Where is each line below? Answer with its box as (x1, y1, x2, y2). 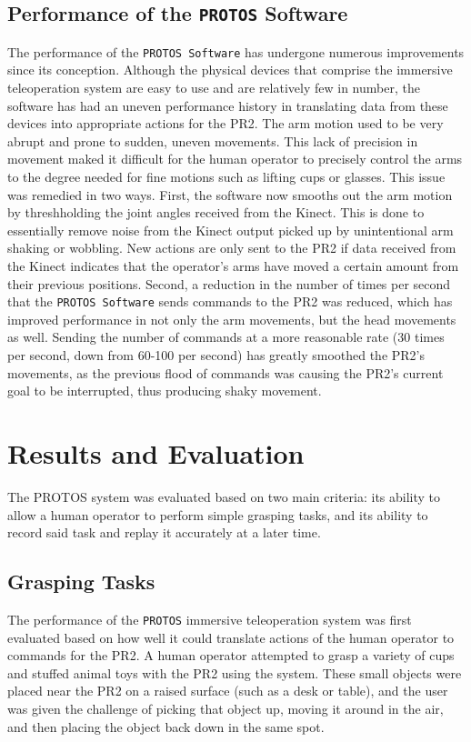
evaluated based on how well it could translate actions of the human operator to (7, 627, 455, 647)
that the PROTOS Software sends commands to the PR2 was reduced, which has (7, 292, 453, 311)
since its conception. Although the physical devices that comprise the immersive (7, 60, 453, 79)
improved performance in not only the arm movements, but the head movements (7, 309, 456, 328)
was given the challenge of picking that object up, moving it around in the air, (7, 698, 444, 717)
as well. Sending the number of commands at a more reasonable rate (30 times (7, 327, 445, 346)
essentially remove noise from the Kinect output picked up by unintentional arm (7, 220, 454, 239)
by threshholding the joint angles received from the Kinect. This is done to (7, 203, 425, 222)
